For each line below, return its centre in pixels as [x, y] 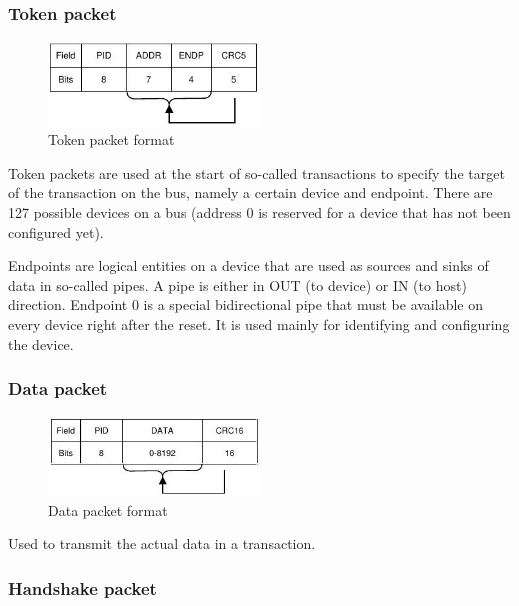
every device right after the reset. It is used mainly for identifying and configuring [259, 323]
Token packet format [111, 139]
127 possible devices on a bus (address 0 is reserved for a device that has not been [259, 212]
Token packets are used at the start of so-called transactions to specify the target [256, 172]
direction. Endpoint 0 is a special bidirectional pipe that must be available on [245, 304]
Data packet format [108, 509]
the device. [41, 343]
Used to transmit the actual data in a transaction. [162, 543]
